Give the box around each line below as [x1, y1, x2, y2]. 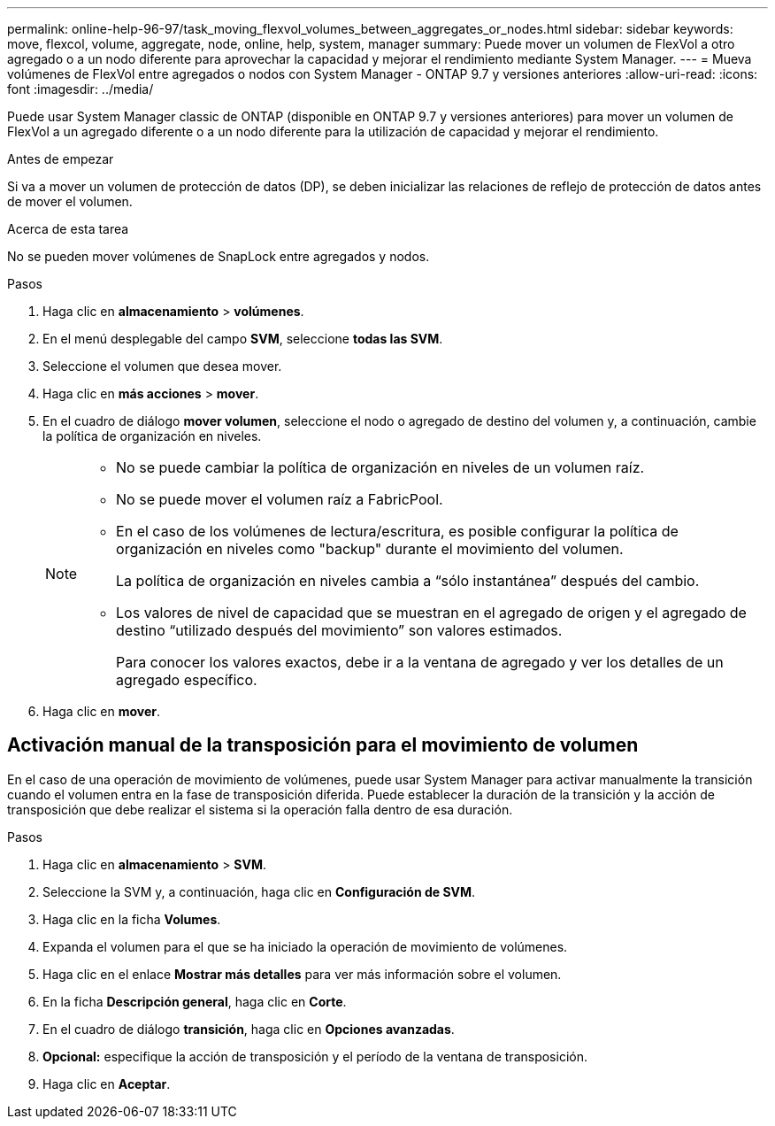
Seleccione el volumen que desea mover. [42, 359, 282, 374]
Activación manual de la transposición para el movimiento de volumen [7, 734, 639, 757]
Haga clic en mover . [42, 704, 161, 719]
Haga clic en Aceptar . [42, 1076, 171, 1091]
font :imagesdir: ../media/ [7, 81, 154, 96]
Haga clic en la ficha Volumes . [42, 911, 221, 927]
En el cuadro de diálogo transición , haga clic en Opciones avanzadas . [42, 1021, 455, 1037]
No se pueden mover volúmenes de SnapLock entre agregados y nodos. [7, 249, 430, 264]
